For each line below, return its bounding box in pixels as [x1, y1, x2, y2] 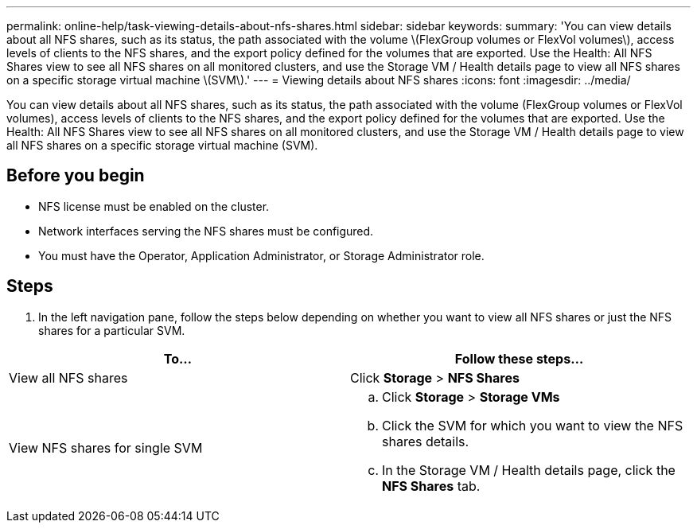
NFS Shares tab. [382, 477, 481, 494]
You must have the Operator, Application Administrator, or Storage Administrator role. [38, 248, 485, 263]
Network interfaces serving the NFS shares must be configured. [38, 224, 374, 238]
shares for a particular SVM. [38, 323, 185, 337]
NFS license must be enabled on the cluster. [38, 199, 270, 213]
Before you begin [6, 165, 145, 186]
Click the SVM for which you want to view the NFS [382, 417, 683, 434]
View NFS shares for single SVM [9, 439, 203, 456]
